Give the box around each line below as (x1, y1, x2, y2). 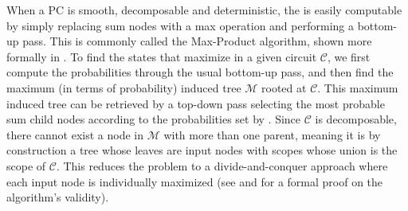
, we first (327, 48, 371, 64)
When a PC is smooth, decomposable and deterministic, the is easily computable (6, 2, 402, 18)
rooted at (261, 79, 307, 96)
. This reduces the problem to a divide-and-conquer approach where (56, 157, 388, 174)
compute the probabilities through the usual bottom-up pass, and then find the (6, 64, 394, 80)
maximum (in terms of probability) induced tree (6, 79, 241, 96)
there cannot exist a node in (6, 126, 144, 143)
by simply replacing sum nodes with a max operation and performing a (6, 17, 354, 33)
